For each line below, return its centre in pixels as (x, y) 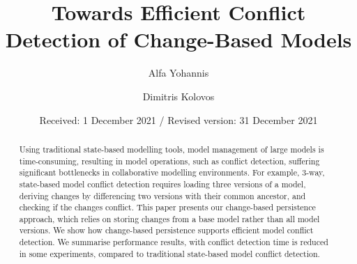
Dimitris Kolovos (178, 96)
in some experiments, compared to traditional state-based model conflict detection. (169, 253)
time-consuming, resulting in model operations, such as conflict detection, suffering (169, 161)
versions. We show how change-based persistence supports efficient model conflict (166, 230)
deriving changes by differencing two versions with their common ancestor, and (162, 195)
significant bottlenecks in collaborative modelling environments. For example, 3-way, (172, 172)
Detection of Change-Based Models (178, 39)
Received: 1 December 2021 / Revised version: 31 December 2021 (178, 119)
